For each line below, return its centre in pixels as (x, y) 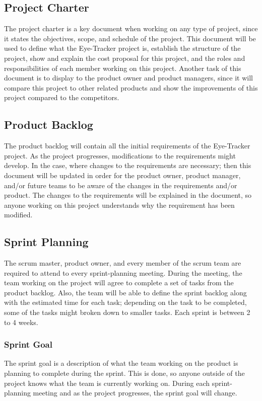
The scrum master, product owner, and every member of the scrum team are (123, 263)
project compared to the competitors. (62, 97)
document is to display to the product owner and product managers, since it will (128, 78)
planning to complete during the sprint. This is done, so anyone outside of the (124, 373)
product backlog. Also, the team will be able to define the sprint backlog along (125, 292)
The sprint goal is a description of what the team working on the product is (121, 363)
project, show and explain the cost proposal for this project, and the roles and (125, 58)
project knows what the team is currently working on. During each (107, 383)
